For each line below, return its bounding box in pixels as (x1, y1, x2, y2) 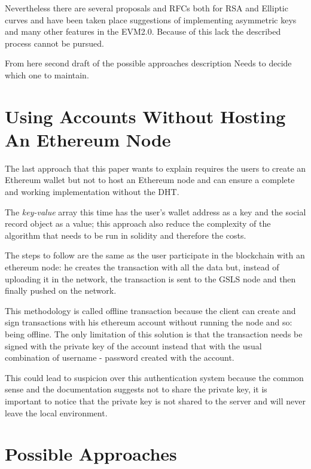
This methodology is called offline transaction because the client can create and (5, 304, 296, 316)
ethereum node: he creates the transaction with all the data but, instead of (5, 261, 279, 273)
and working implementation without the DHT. (5, 185, 179, 198)
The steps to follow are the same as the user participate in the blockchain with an (5, 249, 305, 261)
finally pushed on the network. (5, 284, 117, 297)
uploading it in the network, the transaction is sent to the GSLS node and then (5, 272, 296, 285)
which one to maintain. (5, 68, 89, 81)
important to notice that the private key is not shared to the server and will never (5, 394, 306, 407)
